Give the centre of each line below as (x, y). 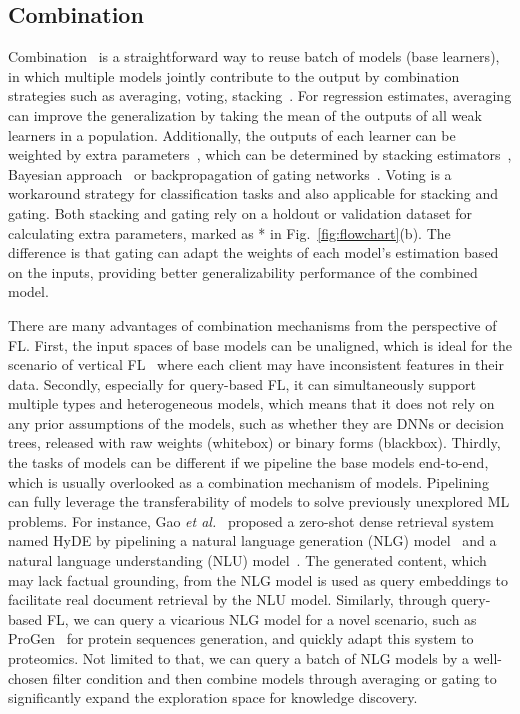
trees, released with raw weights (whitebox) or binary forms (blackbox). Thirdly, (254, 442)
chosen (28, 677)
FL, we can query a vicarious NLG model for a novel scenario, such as (261, 618)
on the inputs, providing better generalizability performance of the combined (243, 271)
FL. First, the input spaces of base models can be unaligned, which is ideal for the (260, 344)
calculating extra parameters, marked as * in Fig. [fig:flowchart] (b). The (229, 232)
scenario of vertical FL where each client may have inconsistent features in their (256, 364)
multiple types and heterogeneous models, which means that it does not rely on (251, 403)
